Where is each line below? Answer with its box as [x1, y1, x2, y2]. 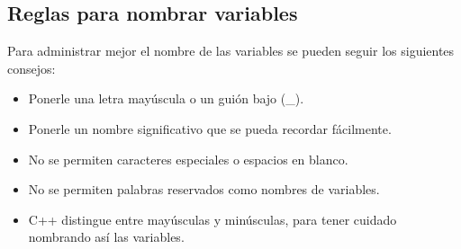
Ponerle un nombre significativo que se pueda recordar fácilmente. [28, 119, 392, 138]
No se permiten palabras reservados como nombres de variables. [28, 180, 380, 199]
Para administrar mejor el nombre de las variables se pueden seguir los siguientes [7, 41, 455, 60]
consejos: [7, 58, 56, 77]
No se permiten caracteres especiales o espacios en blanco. [28, 149, 348, 168]
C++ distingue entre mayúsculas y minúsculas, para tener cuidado [28, 209, 397, 228]
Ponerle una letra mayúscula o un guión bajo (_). [28, 89, 304, 108]
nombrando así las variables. [28, 227, 185, 246]
